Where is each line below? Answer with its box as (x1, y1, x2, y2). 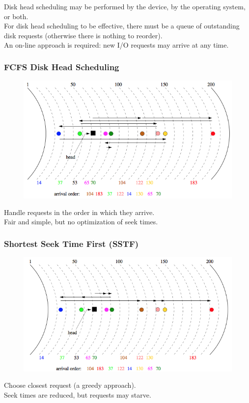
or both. (4, 11, 28, 21)
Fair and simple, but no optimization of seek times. (4, 216, 158, 227)
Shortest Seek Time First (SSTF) (4, 237, 139, 249)
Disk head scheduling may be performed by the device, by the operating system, (4, 1, 246, 11)
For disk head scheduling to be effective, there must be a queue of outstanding (4, 21, 240, 31)
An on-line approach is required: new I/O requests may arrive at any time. (4, 40, 229, 50)
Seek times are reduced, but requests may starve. (4, 389, 151, 400)
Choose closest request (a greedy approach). (4, 380, 136, 390)
